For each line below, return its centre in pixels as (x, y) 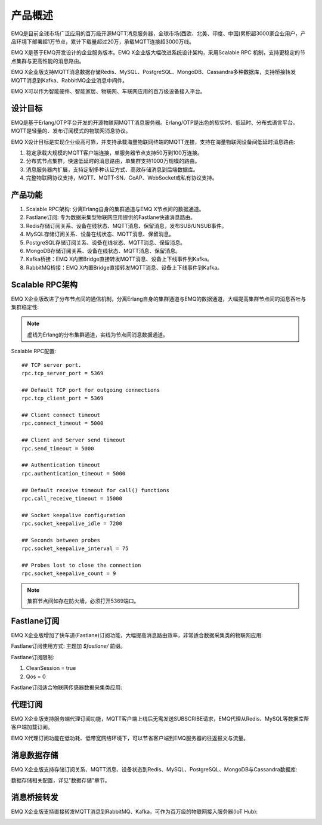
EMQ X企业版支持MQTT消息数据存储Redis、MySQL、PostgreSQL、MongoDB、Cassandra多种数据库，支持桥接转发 (154, 72)
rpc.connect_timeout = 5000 (63, 423)
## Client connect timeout (61, 415)
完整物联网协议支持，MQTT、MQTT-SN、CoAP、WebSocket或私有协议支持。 (122, 178)
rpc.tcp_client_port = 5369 (63, 398)
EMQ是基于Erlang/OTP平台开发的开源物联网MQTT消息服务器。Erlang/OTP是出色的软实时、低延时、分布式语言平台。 (154, 122)
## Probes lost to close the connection (81, 566)
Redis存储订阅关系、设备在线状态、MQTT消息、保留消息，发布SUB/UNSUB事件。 (126, 225)
